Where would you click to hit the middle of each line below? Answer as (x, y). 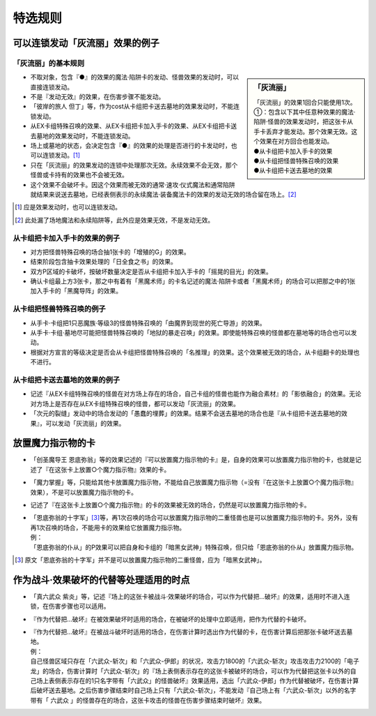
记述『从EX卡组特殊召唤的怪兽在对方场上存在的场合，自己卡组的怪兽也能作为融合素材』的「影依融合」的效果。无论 (196, 394)
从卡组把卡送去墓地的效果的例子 (66, 380)
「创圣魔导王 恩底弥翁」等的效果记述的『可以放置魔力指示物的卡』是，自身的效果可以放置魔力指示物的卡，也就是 (193, 460)
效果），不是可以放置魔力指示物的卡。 (84, 492)
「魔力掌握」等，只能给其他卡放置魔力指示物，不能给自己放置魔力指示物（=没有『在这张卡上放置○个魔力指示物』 (194, 482)
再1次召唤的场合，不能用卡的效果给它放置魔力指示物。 (108, 528)
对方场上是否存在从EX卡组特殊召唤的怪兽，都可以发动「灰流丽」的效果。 (135, 403)
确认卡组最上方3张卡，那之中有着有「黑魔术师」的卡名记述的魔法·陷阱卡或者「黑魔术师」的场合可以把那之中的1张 (193, 281)
